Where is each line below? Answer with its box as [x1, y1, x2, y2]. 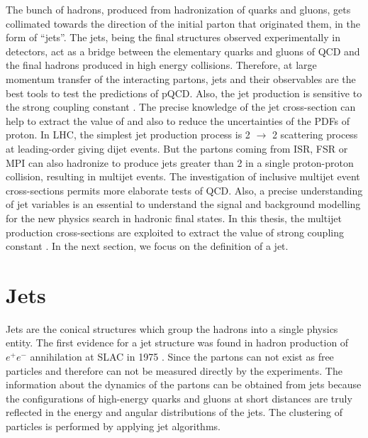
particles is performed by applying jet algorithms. [6, 418, 221, 433]
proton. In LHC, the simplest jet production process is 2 [6, 127, 250, 142]
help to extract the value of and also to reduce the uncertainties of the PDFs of [6, 113, 350, 128]
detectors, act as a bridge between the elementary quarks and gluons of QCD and [6, 43, 360, 58]
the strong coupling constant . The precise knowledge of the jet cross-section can [6, 99, 356, 114]
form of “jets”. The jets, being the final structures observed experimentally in [6, 30, 340, 45]
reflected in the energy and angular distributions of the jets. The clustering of [6, 405, 342, 420]
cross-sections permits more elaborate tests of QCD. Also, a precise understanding [6, 182, 363, 197]
